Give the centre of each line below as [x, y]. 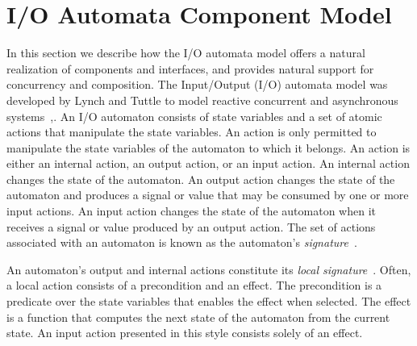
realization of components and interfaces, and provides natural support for [190, 68]
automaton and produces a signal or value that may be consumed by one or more [208, 195]
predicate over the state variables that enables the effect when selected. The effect [209, 301]
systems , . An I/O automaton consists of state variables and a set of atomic [194, 116]
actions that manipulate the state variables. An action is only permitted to [192, 132]
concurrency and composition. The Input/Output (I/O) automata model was [197, 84]
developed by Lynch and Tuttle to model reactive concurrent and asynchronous [202, 100]
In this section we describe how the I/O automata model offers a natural [186, 53]
